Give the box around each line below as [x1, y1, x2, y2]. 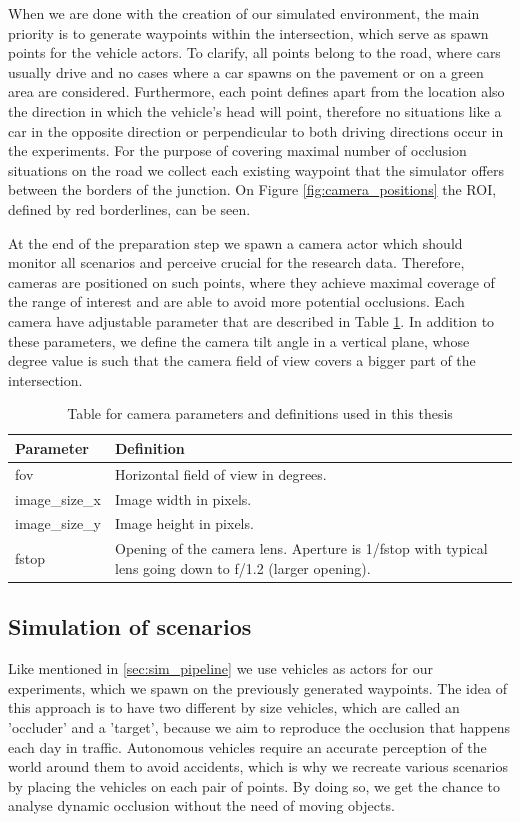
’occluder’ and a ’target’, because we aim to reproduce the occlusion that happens [8, 716, 511, 737]
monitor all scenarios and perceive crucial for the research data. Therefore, [8, 252, 465, 273]
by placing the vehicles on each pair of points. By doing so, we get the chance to [8, 775, 500, 796]
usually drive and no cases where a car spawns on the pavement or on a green [8, 61, 484, 82]
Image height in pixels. [115, 513, 254, 534]
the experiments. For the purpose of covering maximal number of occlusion [8, 140, 467, 161]
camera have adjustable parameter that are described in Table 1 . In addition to [8, 310, 495, 331]
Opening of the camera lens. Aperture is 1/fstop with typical [115, 538, 488, 559]
